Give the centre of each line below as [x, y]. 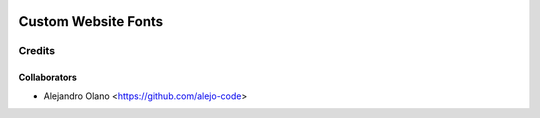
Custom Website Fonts [91, 21]
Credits [36, 51]
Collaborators [47, 77]
